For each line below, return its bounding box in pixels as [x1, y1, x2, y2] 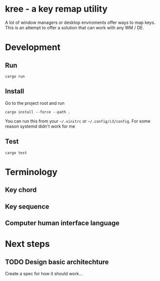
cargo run [5, 74, 25, 79]
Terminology [5, 167, 57, 177]
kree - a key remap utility [5, 3, 108, 15]
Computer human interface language [5, 219, 120, 227]
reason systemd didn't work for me [5, 123, 75, 129]
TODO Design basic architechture [5, 258, 109, 266]
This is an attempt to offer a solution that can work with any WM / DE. [5, 24, 144, 30]
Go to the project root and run [5, 100, 65, 106]
